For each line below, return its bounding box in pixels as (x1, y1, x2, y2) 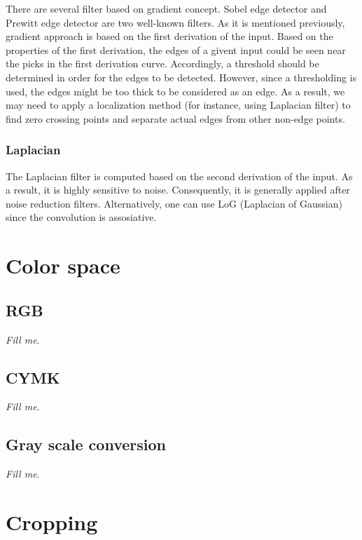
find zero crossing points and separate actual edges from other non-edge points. (6, 111, 345, 126)
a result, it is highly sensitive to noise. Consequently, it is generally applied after (6, 182, 350, 197)
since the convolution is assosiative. (6, 210, 157, 224)
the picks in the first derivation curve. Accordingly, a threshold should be (6, 56, 319, 71)
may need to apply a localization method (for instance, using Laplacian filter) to (6, 97, 351, 112)
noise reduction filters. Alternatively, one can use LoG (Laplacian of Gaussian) (6, 196, 342, 210)
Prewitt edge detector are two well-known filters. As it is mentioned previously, (6, 15, 345, 29)
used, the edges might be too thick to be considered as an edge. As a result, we (6, 83, 345, 98)
